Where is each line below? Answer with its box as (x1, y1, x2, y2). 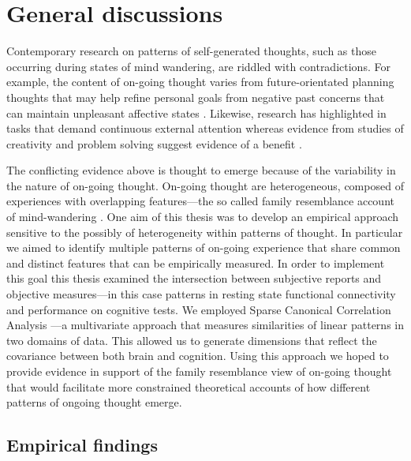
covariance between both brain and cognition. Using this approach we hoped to (6, 347, 389, 364)
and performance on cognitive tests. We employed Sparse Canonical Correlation (6, 301, 391, 317)
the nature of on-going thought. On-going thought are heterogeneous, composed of (6, 177, 404, 193)
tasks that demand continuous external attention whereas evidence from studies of (6, 120, 404, 137)
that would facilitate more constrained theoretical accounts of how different (6, 378, 371, 395)
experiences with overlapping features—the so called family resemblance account (6, 193, 394, 209)
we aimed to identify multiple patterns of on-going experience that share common (6, 239, 401, 256)
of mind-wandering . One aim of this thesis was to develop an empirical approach (6, 208, 399, 225)
